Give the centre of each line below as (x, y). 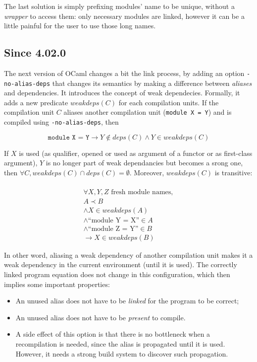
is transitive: (233, 172)
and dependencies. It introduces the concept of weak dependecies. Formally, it (122, 93)
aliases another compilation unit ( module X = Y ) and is (148, 112)
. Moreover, (147, 172)
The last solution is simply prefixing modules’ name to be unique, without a (119, 6)
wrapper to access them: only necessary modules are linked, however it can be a (124, 16)
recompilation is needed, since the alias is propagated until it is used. (120, 343)
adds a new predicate (36, 102)
